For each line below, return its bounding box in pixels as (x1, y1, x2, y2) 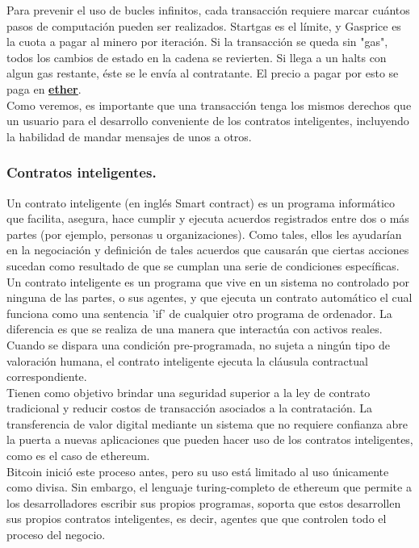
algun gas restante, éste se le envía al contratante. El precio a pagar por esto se (6, 65, 399, 82)
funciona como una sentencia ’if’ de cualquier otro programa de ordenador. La (6, 304, 392, 321)
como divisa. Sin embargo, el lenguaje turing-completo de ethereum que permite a (6, 479, 412, 496)
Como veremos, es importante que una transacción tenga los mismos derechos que (6, 96, 412, 113)
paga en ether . (6, 80, 82, 97)
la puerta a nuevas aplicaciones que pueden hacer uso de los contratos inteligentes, (6, 431, 413, 448)
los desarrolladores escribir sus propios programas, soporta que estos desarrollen (6, 494, 401, 511)
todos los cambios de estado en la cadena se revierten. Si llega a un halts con (6, 48, 387, 65)
